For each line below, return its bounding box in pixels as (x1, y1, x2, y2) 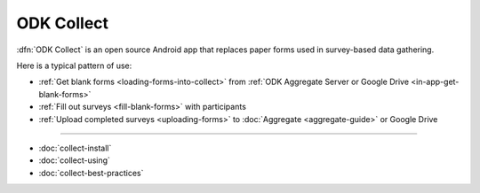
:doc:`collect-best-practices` (38, 167, 144, 178)
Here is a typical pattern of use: (16, 60, 132, 71)
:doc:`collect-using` (38, 155, 111, 166)
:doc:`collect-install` (38, 143, 112, 153)
